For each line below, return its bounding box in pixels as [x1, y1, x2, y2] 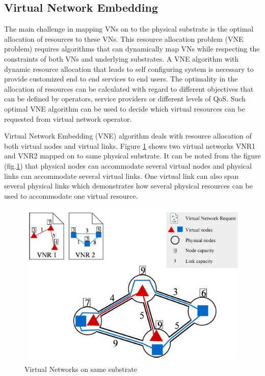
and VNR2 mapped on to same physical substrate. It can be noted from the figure [4, 150, 261, 161]
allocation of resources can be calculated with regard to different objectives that [4, 83, 254, 94]
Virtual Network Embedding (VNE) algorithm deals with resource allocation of [4, 130, 252, 141]
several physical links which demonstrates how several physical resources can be [4, 180, 253, 191]
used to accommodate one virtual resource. [4, 190, 138, 201]
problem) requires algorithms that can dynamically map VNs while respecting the [4, 43, 260, 54]
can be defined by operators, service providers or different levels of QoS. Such [4, 93, 246, 104]
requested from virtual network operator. [4, 113, 132, 124]
